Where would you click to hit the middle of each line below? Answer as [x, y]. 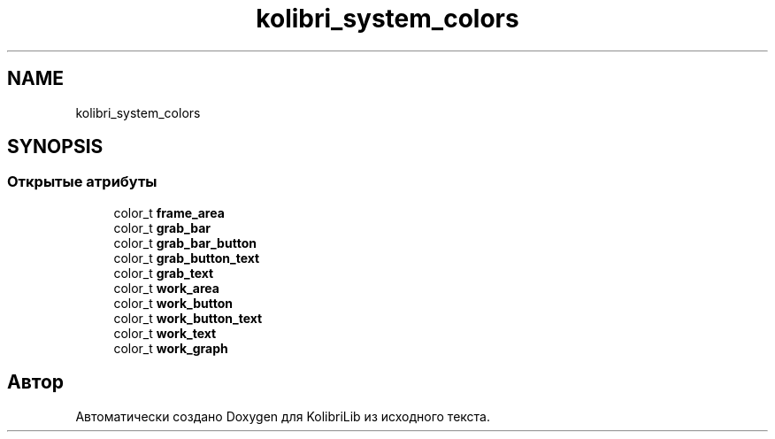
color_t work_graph [171, 348]
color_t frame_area [169, 212]
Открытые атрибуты [82, 182]
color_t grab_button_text [187, 258]
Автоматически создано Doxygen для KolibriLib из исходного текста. [283, 416]
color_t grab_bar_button [185, 243]
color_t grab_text [164, 273]
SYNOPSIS [55, 147]
